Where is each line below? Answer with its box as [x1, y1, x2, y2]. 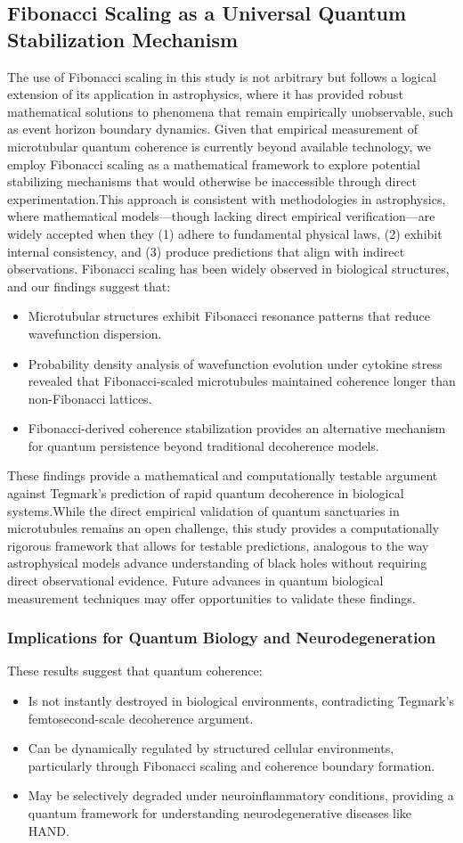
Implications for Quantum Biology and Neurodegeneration [7, 626, 436, 649]
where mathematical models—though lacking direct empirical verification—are [7, 207, 435, 225]
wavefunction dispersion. [28, 323, 162, 342]
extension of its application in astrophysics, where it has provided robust [7, 85, 403, 103]
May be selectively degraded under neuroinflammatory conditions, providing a [28, 786, 454, 805]
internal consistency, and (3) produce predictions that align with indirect [7, 241, 405, 260]
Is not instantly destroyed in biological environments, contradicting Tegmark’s [28, 692, 454, 710]
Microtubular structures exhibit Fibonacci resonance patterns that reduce [28, 307, 430, 325]
